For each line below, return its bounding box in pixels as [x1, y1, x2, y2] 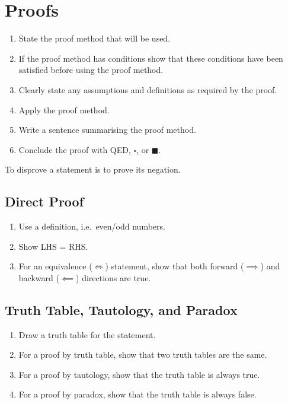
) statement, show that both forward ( [105, 260, 244, 272]
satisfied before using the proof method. [18, 63, 164, 76]
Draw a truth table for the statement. [18, 328, 156, 341]
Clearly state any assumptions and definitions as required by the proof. [18, 83, 277, 96]
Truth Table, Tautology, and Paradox [5, 300, 238, 319]
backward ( [18, 271, 59, 284]
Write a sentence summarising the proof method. [18, 123, 196, 136]
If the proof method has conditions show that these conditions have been [18, 52, 283, 64]
